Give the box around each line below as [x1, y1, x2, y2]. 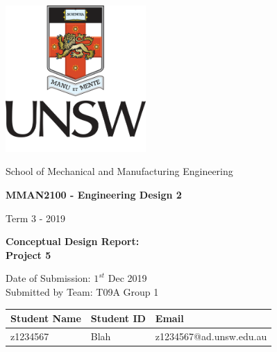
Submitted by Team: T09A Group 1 [6, 285, 159, 299]
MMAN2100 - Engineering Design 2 [6, 187, 182, 202]
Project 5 [6, 247, 51, 262]
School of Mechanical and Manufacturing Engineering [6, 164, 233, 178]
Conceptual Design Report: [6, 234, 140, 249]
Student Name [10, 311, 81, 326]
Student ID [90, 311, 146, 326]
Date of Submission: [6, 271, 91, 285]
